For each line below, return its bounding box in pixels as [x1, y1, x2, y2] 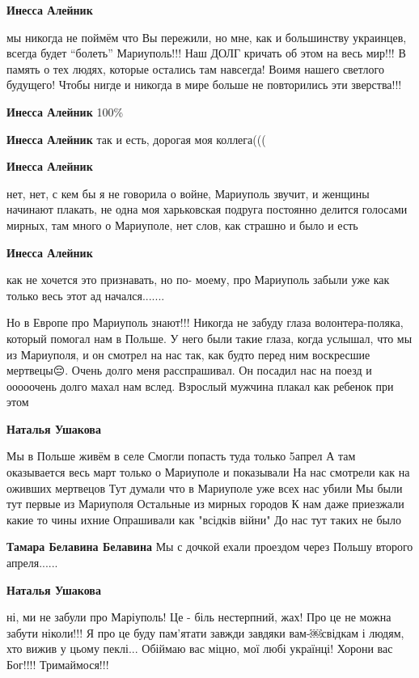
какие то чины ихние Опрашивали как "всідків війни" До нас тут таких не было [6, 511, 401, 528]
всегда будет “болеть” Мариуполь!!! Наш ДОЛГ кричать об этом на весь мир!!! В [6, 44, 406, 61]
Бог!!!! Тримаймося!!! [6, 656, 109, 672]
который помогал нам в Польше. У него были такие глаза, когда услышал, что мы [6, 329, 413, 346]
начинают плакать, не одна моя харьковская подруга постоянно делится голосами [6, 201, 408, 218]
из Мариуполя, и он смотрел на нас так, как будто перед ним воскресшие [6, 345, 370, 362]
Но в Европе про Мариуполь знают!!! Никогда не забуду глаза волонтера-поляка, [6, 314, 404, 331]
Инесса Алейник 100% [6, 103, 124, 120]
